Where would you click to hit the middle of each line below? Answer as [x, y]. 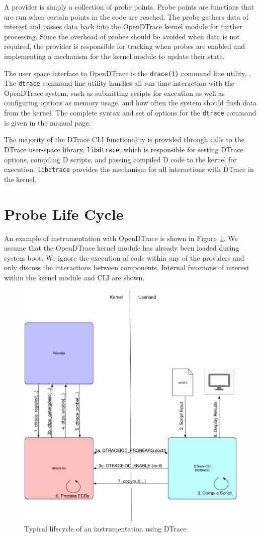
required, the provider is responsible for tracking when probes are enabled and [125, 46]
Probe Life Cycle [64, 214]
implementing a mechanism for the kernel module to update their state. [114, 56]
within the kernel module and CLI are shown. [74, 277]
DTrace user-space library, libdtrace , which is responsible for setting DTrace [124, 149]
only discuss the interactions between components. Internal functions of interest [127, 267]
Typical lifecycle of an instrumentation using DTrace [105, 528]
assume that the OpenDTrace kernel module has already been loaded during [122, 248]
